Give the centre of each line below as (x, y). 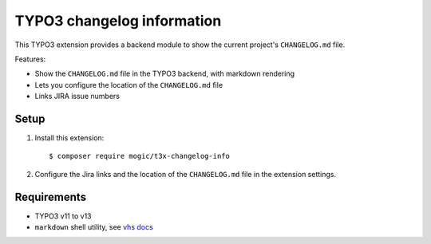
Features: (30, 59)
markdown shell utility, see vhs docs (94, 227)
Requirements (51, 197)
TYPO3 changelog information (118, 21)
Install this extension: (69, 138)
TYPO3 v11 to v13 (63, 216)
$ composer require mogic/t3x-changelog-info (140, 156)
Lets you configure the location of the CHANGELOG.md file (129, 85)
